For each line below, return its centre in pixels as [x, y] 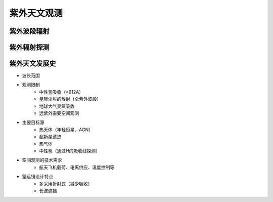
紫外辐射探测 [29, 47]
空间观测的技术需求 [42, 160]
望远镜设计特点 [37, 177]
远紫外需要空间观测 [59, 113]
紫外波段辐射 [29, 31]
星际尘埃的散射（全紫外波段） [70, 99]
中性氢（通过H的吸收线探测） [70, 151]
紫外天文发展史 [33, 64]
